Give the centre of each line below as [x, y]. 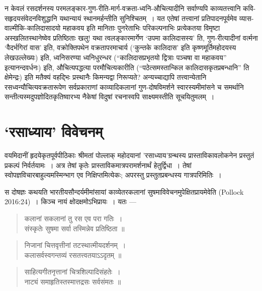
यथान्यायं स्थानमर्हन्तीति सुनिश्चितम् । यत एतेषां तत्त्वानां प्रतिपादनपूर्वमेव [148, 18]
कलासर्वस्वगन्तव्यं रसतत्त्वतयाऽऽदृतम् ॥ [73, 255]
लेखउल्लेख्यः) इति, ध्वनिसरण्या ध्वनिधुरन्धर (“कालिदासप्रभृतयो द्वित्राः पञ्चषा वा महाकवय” [116, 57]
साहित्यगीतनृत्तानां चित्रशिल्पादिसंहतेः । [72, 272]
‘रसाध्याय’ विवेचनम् [54, 131]
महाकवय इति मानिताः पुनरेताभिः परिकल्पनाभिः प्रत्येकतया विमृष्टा [141, 28]
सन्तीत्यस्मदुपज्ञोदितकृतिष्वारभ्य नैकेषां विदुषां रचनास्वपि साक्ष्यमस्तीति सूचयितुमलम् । [110, 97]
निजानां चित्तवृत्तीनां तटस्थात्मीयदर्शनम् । [75, 245]
